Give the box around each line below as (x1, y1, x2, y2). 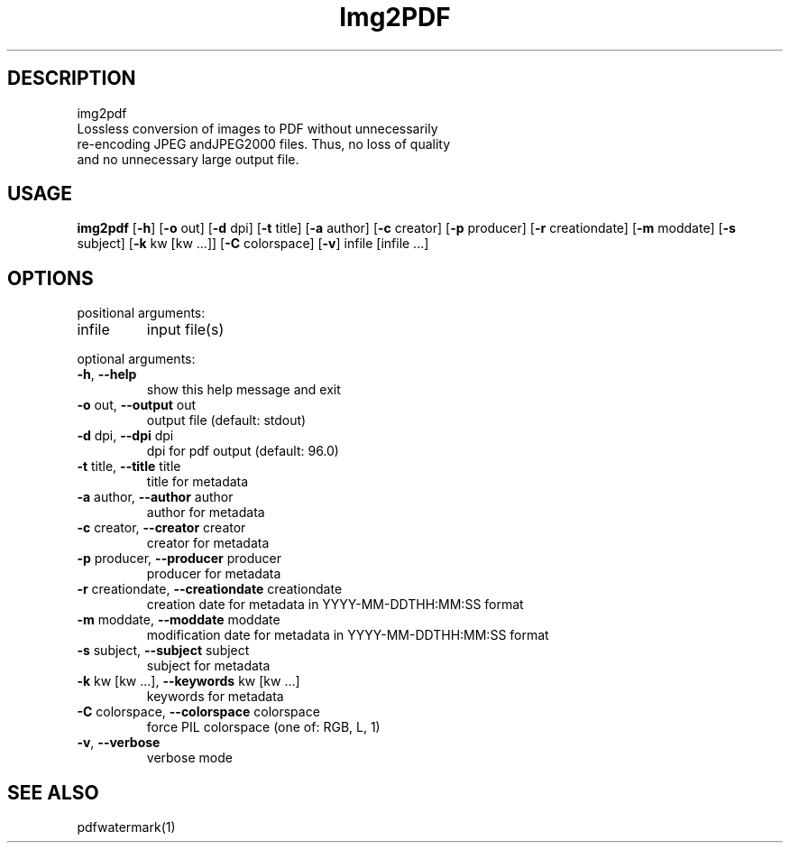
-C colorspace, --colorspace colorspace (77, 704, 320, 720)
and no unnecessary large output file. (77, 151, 299, 167)
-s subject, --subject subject (77, 642, 250, 659)
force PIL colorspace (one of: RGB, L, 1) (146, 719, 381, 735)
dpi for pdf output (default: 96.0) (146, 443, 339, 459)
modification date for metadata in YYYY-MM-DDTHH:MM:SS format (146, 627, 549, 643)
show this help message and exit (146, 382, 341, 398)
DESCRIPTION (7, 67, 136, 90)
